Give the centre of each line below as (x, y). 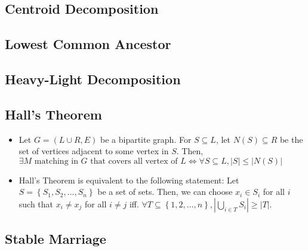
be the (291, 139)
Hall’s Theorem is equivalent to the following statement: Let (129, 180)
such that (36, 203)
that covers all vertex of (134, 161)
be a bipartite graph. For (146, 139)
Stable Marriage (56, 239)
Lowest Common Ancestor (88, 44)
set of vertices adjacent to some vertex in (94, 151)
